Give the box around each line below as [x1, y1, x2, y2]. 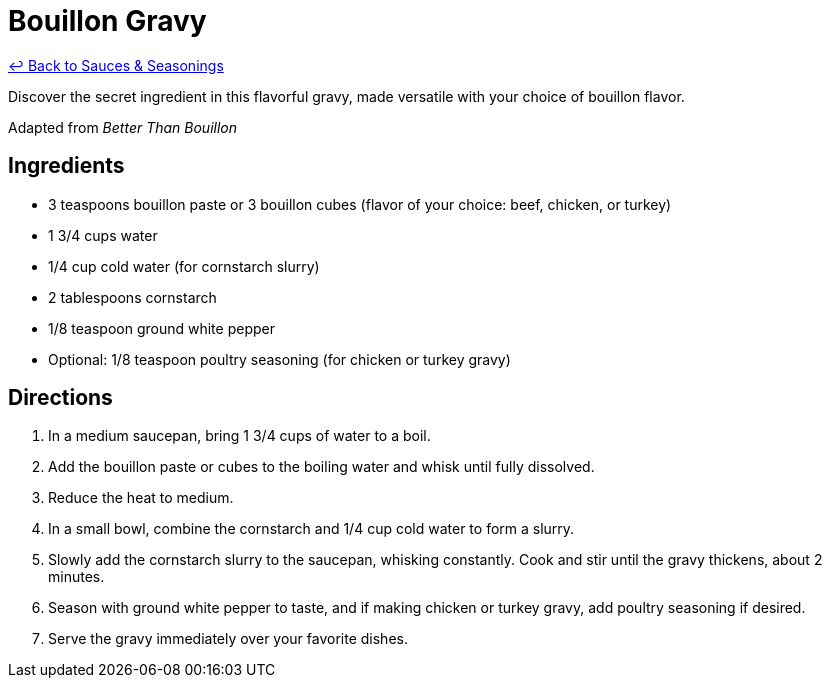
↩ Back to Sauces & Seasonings [8, 56, 224, 74]
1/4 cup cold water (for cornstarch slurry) [48, 257, 320, 275]
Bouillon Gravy [8, 4, 207, 38]
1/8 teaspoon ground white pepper [48, 319, 275, 337]
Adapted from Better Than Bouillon [8, 118, 237, 136]
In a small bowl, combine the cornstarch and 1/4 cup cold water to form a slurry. [48, 520, 575, 538]
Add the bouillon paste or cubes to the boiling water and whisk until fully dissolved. [48, 458, 595, 476]
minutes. [48, 568, 105, 586]
